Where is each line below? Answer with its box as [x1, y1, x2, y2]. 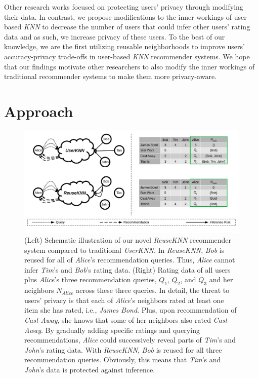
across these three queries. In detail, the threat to [76, 285, 230, 295]
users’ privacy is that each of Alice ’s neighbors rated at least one [24, 294, 224, 305]
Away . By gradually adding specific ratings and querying [24, 324, 200, 335]
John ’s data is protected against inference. [24, 364, 155, 375]
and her [209, 274, 233, 285]
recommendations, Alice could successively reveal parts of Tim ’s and [24, 334, 236, 345]
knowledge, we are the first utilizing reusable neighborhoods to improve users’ [4, 41, 245, 52]
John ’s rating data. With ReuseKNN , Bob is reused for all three [24, 344, 222, 355]
